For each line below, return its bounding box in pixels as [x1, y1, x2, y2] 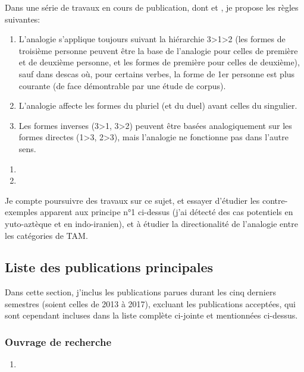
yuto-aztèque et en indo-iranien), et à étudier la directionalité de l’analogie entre [5, 217, 298, 229]
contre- [262, 194, 288, 206]
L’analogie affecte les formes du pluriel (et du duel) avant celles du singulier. [18, 99, 297, 112]
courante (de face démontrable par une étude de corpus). [18, 79, 226, 92]
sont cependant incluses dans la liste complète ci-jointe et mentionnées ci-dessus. [5, 309, 298, 321]
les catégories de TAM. [5, 229, 88, 241]
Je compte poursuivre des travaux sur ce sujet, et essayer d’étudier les [5, 194, 260, 206]
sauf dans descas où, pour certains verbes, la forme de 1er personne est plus [18, 67, 295, 80]
